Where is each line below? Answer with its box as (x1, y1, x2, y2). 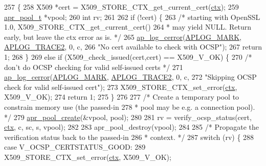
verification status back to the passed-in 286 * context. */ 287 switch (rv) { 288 (4, 131, 254, 142)
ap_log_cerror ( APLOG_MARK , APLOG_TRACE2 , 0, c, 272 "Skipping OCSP (4, 72, 257, 82)
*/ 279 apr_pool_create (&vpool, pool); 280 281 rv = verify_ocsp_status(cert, (4, 111, 252, 122)
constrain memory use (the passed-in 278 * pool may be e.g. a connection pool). (4, 101, 255, 112)
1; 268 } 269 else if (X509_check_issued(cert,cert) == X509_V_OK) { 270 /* (4, 51, 252, 62)
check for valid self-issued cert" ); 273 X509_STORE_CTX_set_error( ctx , (4, 81, 237, 92)
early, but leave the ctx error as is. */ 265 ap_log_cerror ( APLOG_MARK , (4, 31, 241, 42)
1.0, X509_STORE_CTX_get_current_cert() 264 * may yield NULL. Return (4, 21, 251, 32)
